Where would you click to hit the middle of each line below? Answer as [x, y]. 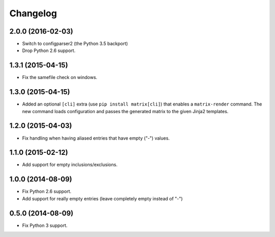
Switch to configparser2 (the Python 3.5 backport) [75, 44]
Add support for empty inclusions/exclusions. [70, 165]
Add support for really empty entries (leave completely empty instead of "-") [102, 198]
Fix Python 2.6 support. [47, 192]
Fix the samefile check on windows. [60, 77]
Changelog [33, 13]
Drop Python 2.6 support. [49, 50]
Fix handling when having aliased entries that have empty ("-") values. [96, 138]
